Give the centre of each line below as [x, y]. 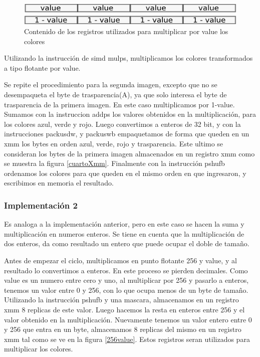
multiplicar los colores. [39, 349]
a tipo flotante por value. [42, 67]
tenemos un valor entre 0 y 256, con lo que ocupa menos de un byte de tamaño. [126, 290]
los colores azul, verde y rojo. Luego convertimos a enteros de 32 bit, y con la [122, 124]
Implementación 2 [41, 205]
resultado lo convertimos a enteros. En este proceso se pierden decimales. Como [126, 270]
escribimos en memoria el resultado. [59, 183]
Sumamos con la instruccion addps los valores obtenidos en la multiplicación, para [130, 114]
